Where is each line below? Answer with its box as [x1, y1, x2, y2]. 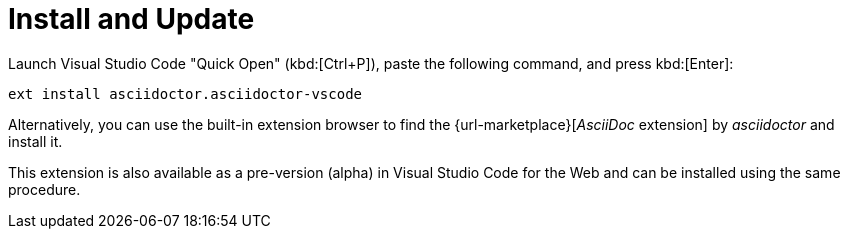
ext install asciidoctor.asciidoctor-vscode [8, 85, 363, 102]
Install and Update [8, 2, 255, 36]
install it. [8, 132, 63, 150]
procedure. [8, 180, 81, 198]
